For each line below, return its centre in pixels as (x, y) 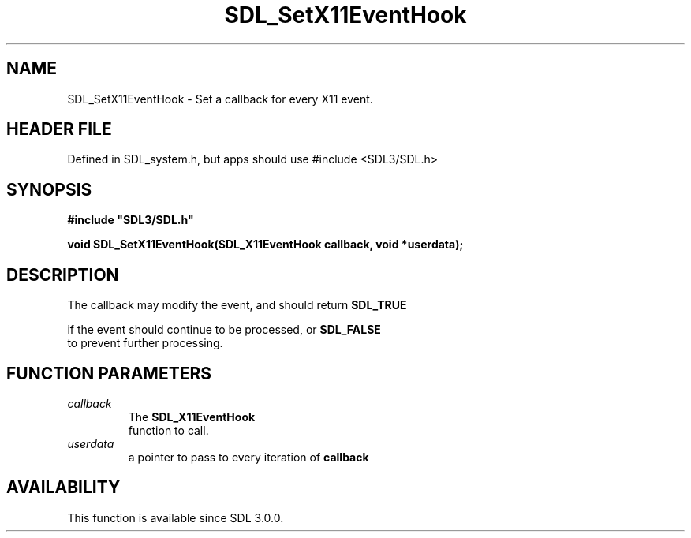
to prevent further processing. (145, 343)
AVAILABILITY (63, 488)
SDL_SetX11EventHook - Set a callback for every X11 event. (220, 99)
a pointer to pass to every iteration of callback (248, 457)
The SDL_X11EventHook (192, 417)
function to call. (168, 430)
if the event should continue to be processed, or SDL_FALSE (224, 330)
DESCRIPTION (63, 275)
